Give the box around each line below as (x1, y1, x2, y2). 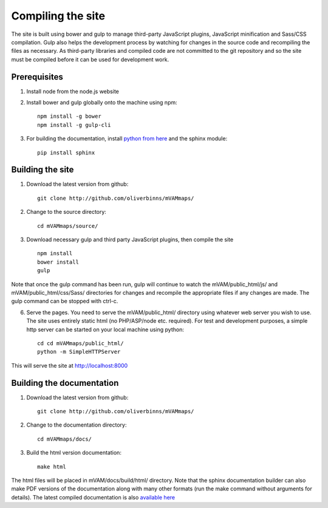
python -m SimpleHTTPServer (37, 348, 121, 355)
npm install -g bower (37, 113, 101, 120)
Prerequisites (11, 72, 63, 82)
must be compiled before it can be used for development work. (11, 55, 169, 63)
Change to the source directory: (26, 208, 106, 216)
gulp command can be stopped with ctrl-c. (11, 298, 118, 305)
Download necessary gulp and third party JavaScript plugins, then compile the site (26, 236, 234, 243)
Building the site (11, 165, 74, 175)
